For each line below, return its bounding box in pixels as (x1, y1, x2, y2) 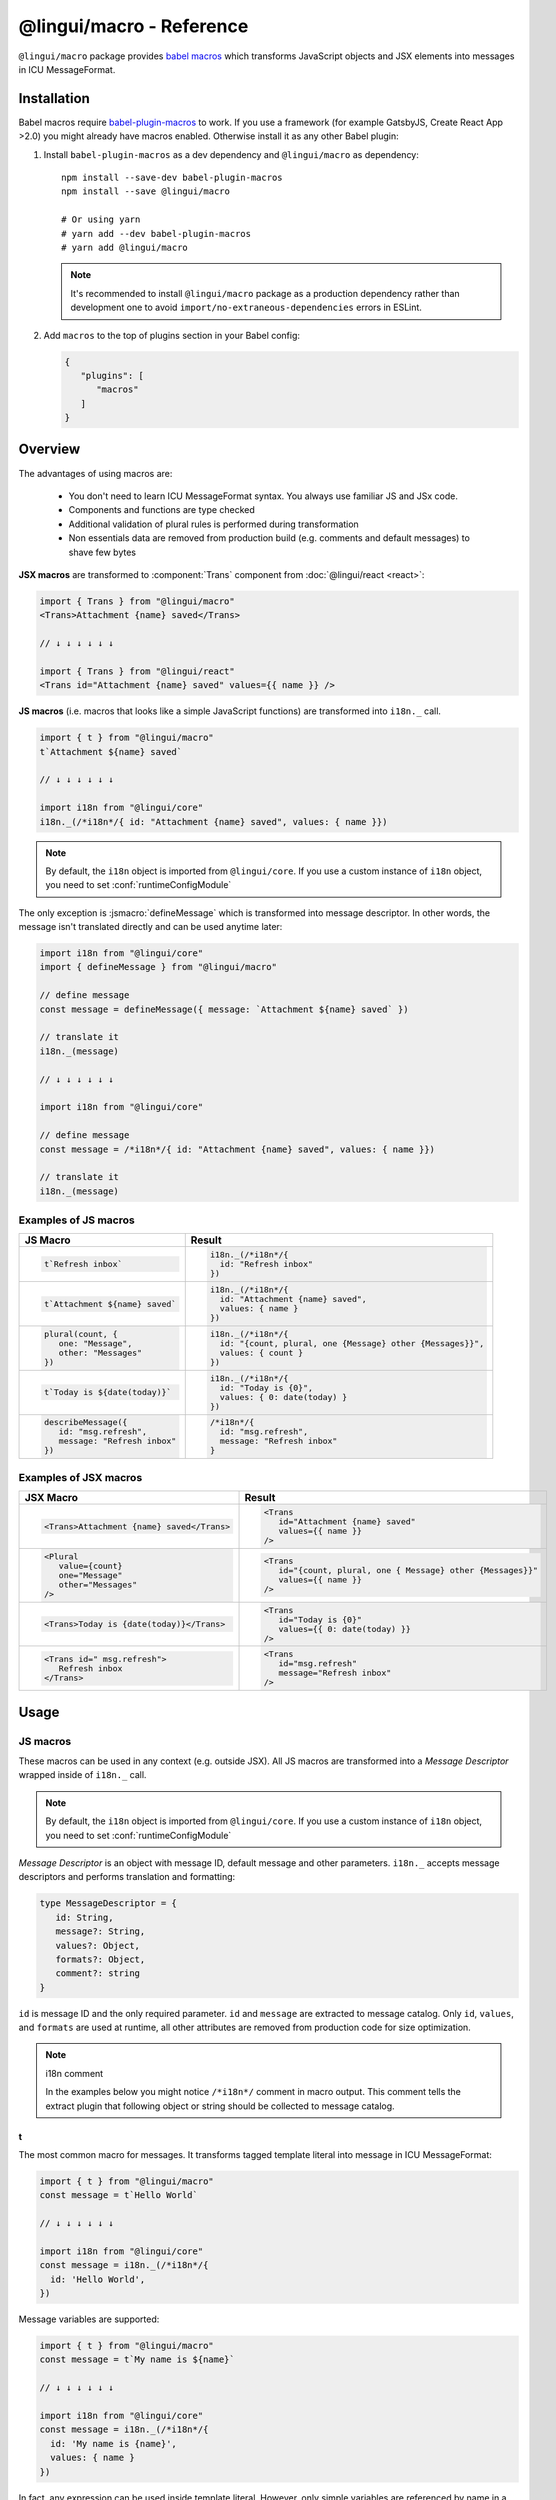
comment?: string (55, 1968, 140, 1979)
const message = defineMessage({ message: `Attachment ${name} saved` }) (39, 1003, 409, 1015)
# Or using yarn (61, 214, 141, 225)
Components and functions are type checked (68, 504, 255, 516)
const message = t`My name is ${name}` (39, 2354, 235, 2365)
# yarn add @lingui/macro (61, 241, 189, 253)
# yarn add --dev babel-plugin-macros (61, 228, 252, 239)
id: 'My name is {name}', (50, 2438, 177, 2449)
